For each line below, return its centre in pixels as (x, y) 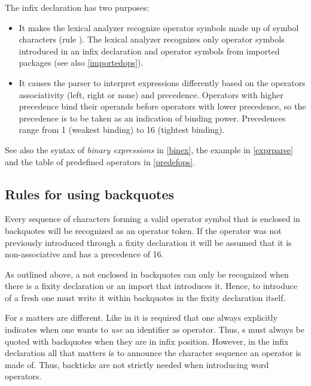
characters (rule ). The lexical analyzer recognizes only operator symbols (152, 39)
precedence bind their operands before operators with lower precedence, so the (162, 106)
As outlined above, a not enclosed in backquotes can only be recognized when (147, 274)
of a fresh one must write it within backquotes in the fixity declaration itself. (145, 297)
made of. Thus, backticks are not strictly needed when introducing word (137, 364)
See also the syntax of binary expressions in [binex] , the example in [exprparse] (149, 149)
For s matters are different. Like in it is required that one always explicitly (141, 317)
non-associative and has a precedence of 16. (84, 254)
